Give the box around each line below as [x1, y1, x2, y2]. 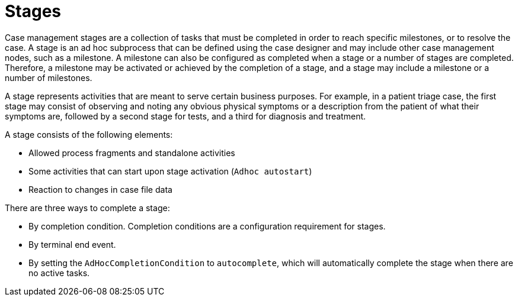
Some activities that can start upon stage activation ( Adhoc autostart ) [28, 166, 312, 176]
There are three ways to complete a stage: [5, 202, 170, 213]
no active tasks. [28, 267, 90, 278]
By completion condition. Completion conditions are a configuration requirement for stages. [28, 221, 386, 231]
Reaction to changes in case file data [28, 184, 172, 195]
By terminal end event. [28, 239, 116, 250]
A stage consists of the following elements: [5, 129, 173, 140]
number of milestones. [5, 72, 92, 83]
